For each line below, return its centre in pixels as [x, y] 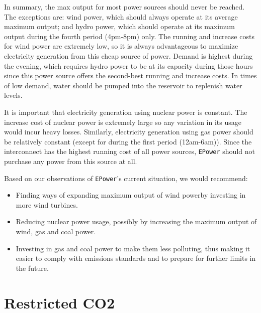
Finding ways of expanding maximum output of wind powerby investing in [131, 195]
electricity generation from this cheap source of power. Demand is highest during [128, 55]
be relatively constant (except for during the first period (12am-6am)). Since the [128, 141]
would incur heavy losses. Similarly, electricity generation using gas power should [129, 132]
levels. [13, 95]
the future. [32, 268]
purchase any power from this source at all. [71, 161]
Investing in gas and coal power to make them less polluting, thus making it [133, 248]
